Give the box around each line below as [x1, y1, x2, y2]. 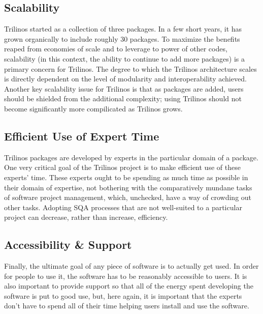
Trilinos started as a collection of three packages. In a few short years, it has [4, 23, 242, 34]
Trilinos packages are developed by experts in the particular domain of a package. [4, 152, 258, 162]
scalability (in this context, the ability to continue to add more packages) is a [4, 53, 245, 64]
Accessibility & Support [4, 237, 132, 252]
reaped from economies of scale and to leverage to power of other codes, [4, 43, 227, 54]
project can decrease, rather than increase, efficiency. [4, 212, 168, 222]
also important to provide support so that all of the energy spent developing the [4, 280, 253, 291]
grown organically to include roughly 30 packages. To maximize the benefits [4, 33, 240, 44]
